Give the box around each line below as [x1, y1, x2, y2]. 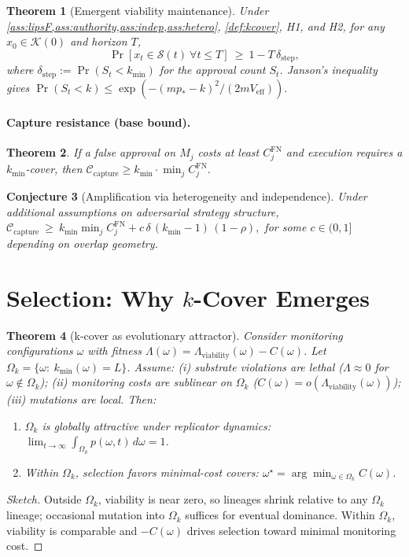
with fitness [87, 342, 142, 359]
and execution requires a [286, 144, 403, 160]
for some [264, 219, 307, 235]
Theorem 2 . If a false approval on [6, 144, 176, 160]
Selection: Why [6, 281, 175, 313]
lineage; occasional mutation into [6, 507, 165, 523]
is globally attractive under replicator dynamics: [42, 417, 271, 433]
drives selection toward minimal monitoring [186, 522, 396, 538]
